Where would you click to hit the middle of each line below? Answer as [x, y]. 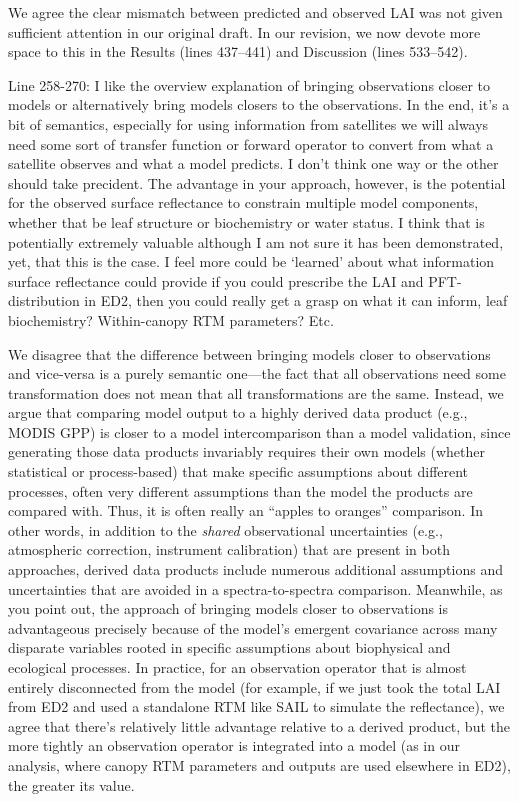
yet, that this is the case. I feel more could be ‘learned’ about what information [251, 261]
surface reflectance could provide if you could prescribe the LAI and [216, 280]
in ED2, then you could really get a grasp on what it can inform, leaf [296, 300]
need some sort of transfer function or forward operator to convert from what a [251, 143]
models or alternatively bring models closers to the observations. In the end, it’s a [259, 104]
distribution [44, 300]
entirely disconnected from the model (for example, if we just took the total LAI [254, 686]
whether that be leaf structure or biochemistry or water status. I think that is [246, 221]
